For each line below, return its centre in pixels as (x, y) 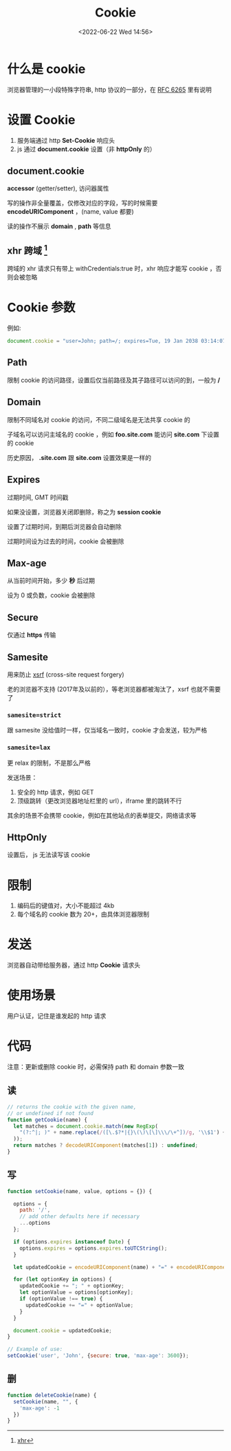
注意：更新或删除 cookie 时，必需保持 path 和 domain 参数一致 (96, 1067)
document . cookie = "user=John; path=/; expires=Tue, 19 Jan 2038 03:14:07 (117, 341)
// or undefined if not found (51, 1113)
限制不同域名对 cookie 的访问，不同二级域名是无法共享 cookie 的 (99, 419)
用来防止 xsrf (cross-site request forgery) (66, 674)
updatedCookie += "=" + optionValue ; (79, 1305)
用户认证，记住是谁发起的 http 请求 (57, 1016)
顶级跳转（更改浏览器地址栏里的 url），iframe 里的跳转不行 (99, 801)
